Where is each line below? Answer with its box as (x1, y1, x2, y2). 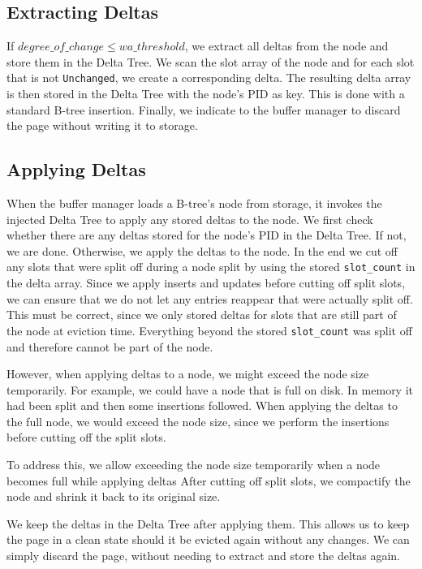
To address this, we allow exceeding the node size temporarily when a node (6, 456, 381, 473)
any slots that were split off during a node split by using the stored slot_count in (6, 258, 416, 275)
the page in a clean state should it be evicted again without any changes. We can (6, 531, 410, 548)
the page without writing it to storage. (6, 117, 198, 134)
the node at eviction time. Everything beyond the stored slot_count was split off (6, 321, 412, 338)
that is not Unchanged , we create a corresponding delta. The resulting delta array (6, 69, 411, 86)
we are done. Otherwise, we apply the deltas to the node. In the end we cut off (6, 242, 398, 259)
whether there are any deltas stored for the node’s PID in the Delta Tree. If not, (6, 226, 407, 244)
